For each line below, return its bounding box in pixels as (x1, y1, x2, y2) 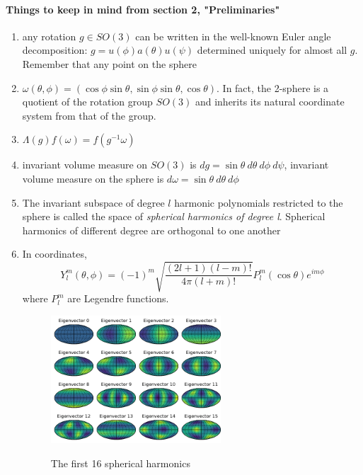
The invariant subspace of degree (22, 195, 165, 210)
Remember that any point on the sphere (22, 56, 197, 71)
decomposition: (22, 42, 88, 57)
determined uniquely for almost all (197, 42, 347, 57)
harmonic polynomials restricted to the (174, 195, 343, 210)
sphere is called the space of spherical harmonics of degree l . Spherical (22, 209, 325, 224)
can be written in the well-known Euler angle (135, 28, 331, 43)
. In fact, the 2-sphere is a (217, 80, 329, 95)
